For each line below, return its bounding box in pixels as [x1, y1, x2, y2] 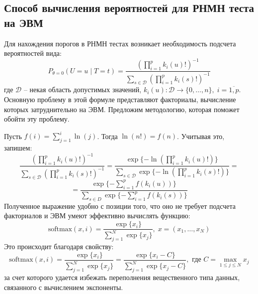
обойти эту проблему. [4, 114, 70, 124]
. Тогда [97, 131, 118, 141]
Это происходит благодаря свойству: [4, 241, 114, 252]
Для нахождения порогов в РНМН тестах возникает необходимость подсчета [4, 38, 236, 48]
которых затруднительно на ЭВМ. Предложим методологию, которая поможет [4, 104, 240, 114]
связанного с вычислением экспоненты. [4, 282, 123, 292]
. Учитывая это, [177, 131, 225, 141]
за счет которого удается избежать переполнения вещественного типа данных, [4, 272, 240, 283]
